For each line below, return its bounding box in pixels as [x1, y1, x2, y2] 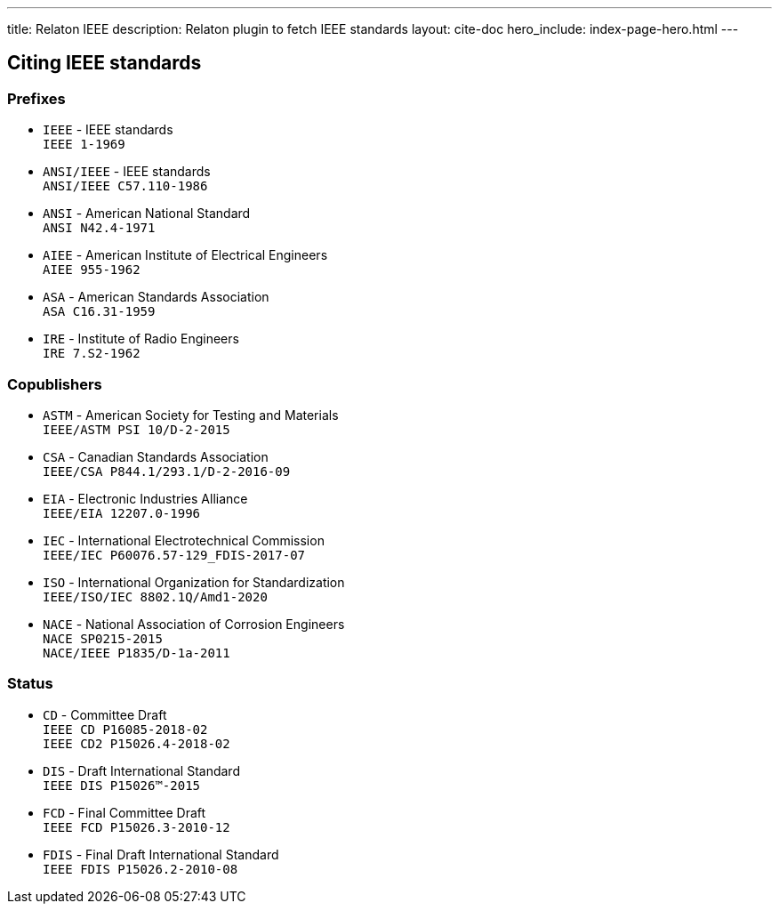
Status [7, 674, 53, 693]
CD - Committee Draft [43, 706, 167, 722]
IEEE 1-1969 [43, 137, 125, 152]
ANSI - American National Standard [43, 206, 251, 222]
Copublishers [7, 375, 102, 393]
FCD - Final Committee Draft [43, 804, 206, 820]
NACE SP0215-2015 [43, 631, 163, 646]
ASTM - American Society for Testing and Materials [43, 407, 339, 423]
